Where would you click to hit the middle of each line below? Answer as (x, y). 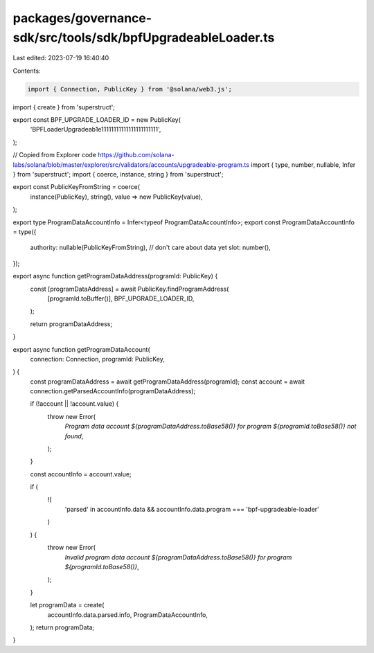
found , (74, 436)
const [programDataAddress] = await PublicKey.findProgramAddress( (130, 289)
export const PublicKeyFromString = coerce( (77, 187)
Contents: (27, 71)
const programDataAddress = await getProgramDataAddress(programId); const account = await (167, 382)
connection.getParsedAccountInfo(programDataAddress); (113, 391)
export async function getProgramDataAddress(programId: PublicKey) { (115, 276)
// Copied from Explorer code (55, 155)
